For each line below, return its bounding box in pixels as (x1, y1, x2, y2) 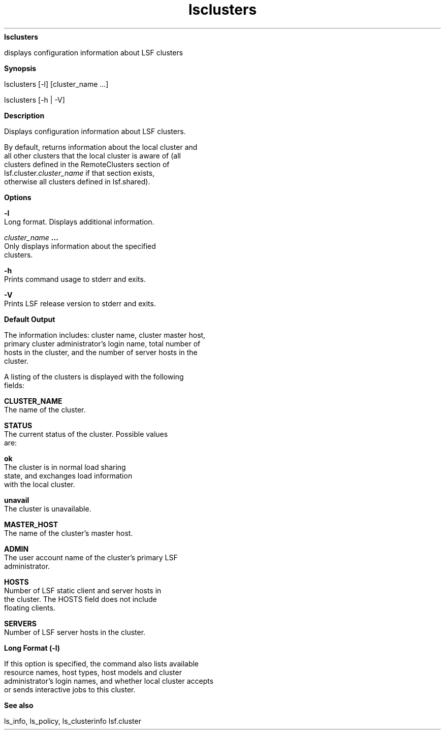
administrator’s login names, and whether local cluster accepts (4, 676, 214, 685)
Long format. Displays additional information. (4, 217, 154, 226)
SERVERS (4, 619, 37, 628)
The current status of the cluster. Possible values (4, 429, 168, 438)
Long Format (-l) (4, 643, 60, 652)
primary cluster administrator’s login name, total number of (4, 339, 201, 348)
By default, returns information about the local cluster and (4, 142, 198, 151)
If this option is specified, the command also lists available (4, 659, 199, 668)
